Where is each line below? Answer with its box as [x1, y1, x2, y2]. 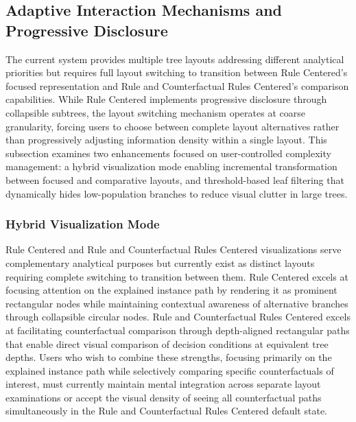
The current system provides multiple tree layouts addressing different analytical [5, 51, 344, 66]
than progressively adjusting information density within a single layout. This [5, 132, 327, 147]
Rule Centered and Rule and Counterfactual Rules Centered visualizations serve [5, 242, 342, 257]
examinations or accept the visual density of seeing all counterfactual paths [5, 390, 322, 404]
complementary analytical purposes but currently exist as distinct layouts [5, 255, 315, 270]
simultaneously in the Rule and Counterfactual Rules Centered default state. [5, 403, 327, 418]
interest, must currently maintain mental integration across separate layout [5, 377, 321, 391]
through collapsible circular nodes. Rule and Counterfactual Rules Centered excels [5, 309, 351, 324]
